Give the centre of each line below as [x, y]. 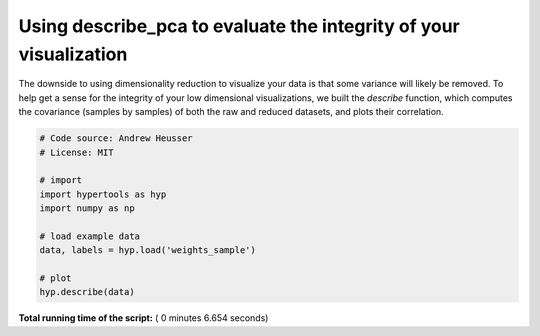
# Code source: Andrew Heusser [116, 138]
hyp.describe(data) [87, 292]
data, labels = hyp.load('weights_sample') [148, 250]
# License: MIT [76, 152]
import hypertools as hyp [103, 194]
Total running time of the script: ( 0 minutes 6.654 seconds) [143, 318]
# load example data [89, 236]
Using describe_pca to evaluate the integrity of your [239, 26]
